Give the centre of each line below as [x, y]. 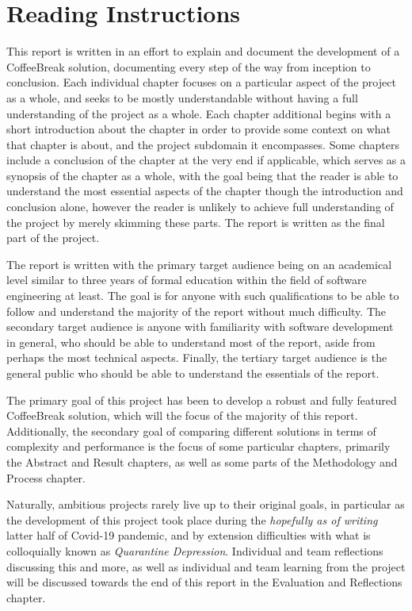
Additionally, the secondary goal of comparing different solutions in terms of [191, 430]
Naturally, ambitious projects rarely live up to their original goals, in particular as [206, 504]
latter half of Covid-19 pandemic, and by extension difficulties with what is [189, 535]
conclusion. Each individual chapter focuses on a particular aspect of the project [201, 82]
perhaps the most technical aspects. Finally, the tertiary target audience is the [197, 357]
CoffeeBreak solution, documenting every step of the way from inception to [189, 66]
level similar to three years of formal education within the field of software [187, 280]
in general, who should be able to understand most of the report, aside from [191, 342]
